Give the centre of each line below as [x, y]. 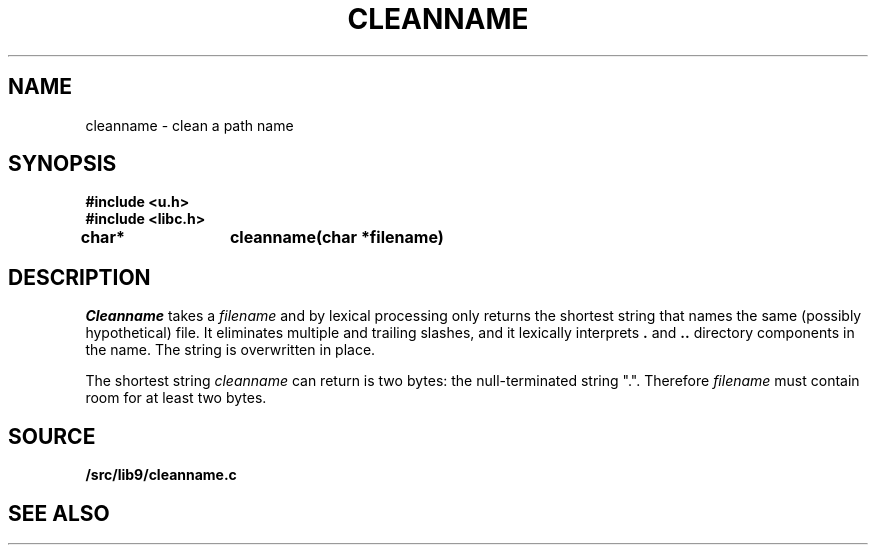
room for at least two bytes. [176, 398]
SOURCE [52, 436]
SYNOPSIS [62, 164]
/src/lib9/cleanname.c [161, 475]
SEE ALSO [59, 513]
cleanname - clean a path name [189, 125]
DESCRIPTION [79, 277]
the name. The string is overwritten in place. [230, 350]
